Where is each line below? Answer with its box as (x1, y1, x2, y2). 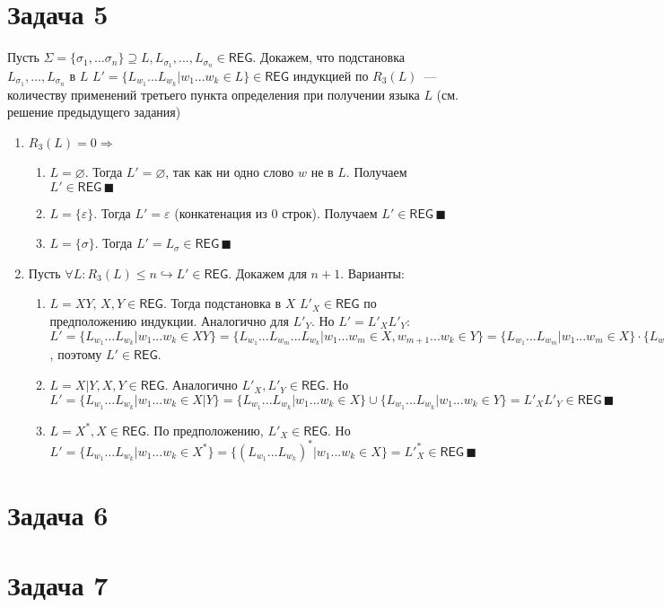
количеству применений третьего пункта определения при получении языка (7, 84, 420, 103)
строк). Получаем (282, 203, 378, 222)
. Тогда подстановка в (162, 294, 282, 312)
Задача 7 (7, 567, 109, 603)
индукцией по (293, 66, 369, 84)
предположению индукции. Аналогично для (49, 312, 289, 330)
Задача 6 (7, 496, 109, 532)
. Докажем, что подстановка (252, 48, 406, 66)
